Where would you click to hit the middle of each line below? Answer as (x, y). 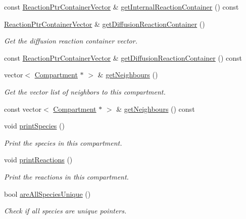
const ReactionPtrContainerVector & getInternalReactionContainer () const (121, 7)
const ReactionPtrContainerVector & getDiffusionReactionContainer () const (123, 57)
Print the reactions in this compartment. (66, 176)
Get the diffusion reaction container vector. (71, 41)
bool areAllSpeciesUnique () (47, 193)
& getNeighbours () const (156, 108)
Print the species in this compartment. (63, 142)
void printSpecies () (34, 126)
